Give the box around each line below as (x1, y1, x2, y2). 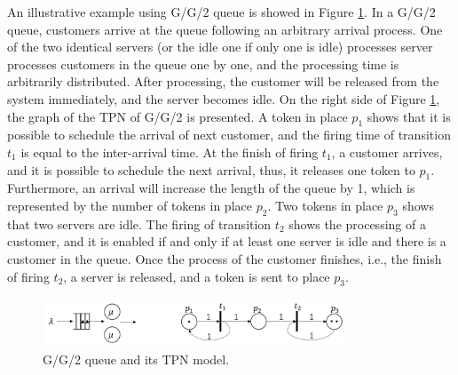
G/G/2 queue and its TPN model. (43, 349, 230, 368)
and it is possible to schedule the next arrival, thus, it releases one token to (7, 160, 415, 179)
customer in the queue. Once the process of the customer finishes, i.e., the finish (7, 249, 442, 267)
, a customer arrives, (331, 142, 443, 161)
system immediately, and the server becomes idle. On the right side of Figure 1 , (7, 89, 440, 108)
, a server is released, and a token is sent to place (63, 267, 330, 285)
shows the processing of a (288, 214, 426, 233)
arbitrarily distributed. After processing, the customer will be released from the (7, 72, 439, 91)
